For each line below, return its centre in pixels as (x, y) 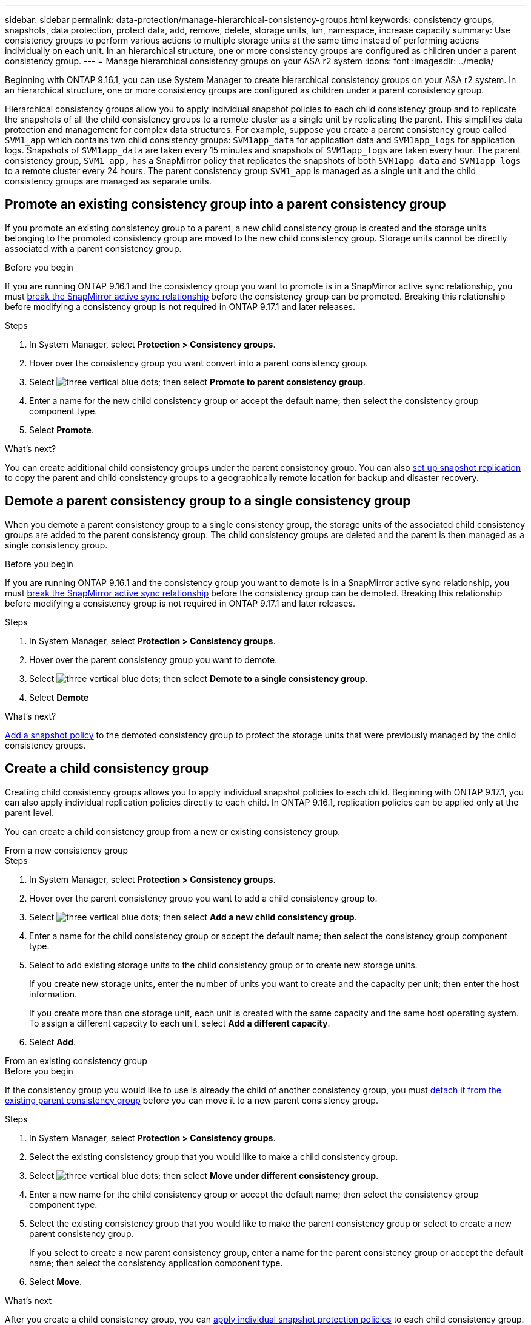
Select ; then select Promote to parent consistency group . (198, 382)
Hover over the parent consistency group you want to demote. (153, 659)
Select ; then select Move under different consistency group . (204, 1175)
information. (53, 994)
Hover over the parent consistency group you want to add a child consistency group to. (203, 898)
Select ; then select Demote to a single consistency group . (199, 678)
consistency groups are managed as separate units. (108, 181)
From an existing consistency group (76, 1060)
